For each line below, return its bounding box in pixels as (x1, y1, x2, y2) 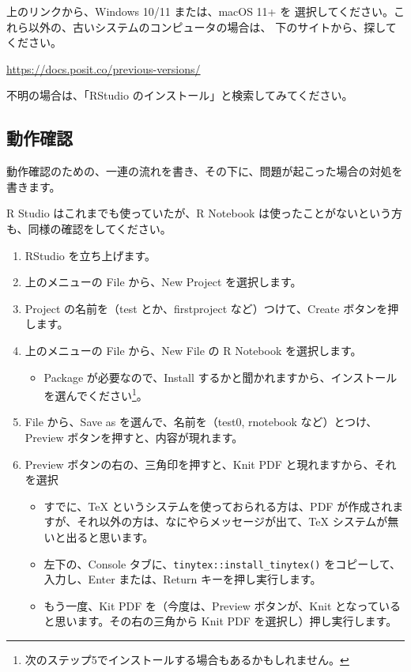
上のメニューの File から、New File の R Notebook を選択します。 (25, 342, 362, 358)
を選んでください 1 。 (43, 385, 148, 403)
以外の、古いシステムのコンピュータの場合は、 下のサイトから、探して (28, 18, 397, 35)
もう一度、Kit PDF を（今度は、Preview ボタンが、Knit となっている (43, 597, 401, 613)
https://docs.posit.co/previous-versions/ (6, 60, 201, 77)
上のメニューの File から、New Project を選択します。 (25, 274, 302, 290)
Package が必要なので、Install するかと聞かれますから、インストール (43, 368, 398, 385)
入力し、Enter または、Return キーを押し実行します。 (43, 571, 322, 587)
